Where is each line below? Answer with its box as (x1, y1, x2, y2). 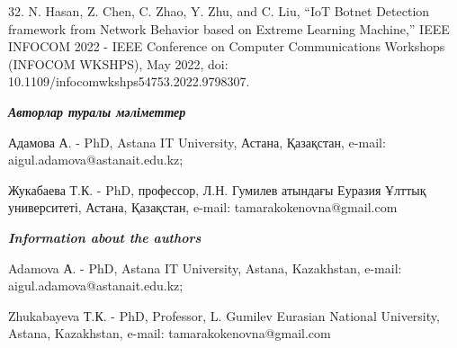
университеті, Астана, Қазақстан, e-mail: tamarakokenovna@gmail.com (8, 198, 398, 217)
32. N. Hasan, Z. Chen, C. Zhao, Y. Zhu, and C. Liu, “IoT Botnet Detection (8, 2, 430, 20)
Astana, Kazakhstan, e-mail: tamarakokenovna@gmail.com (8, 324, 331, 343)
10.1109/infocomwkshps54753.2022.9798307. (8, 72, 250, 91)
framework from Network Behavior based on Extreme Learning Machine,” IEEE (8, 19, 450, 38)
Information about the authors (8, 228, 202, 246)
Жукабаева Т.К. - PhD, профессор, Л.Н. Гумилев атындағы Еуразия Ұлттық (8, 180, 426, 199)
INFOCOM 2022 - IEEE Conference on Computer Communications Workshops (8, 37, 445, 56)
